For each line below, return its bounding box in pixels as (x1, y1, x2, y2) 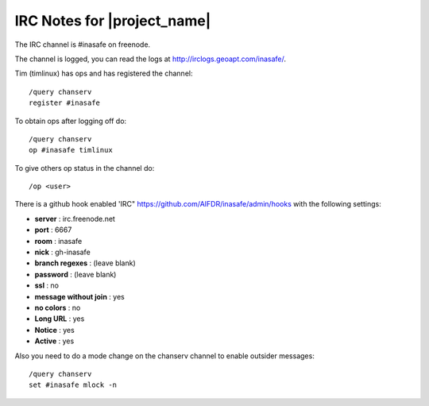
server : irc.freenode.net (34, 214, 115, 223)
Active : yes (34, 336, 75, 346)
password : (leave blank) (34, 269, 117, 279)
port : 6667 (34, 225, 72, 234)
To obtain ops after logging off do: (14, 116, 127, 126)
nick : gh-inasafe (34, 247, 91, 257)
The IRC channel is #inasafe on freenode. (14, 40, 151, 49)
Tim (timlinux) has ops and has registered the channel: (14, 68, 193, 79)
